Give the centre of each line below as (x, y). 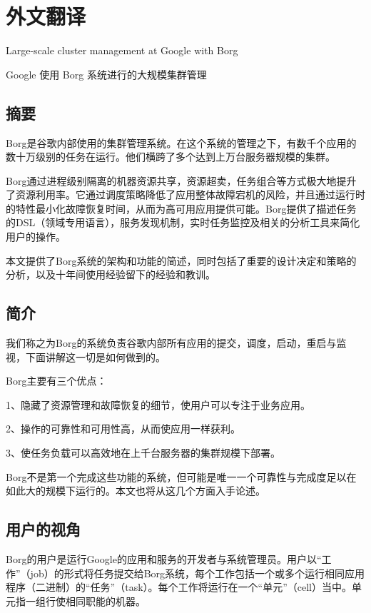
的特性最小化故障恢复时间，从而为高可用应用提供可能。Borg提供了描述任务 (181, 208)
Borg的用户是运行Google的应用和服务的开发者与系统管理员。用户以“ (164, 559)
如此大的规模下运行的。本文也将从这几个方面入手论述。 (136, 491)
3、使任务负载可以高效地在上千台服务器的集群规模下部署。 (143, 453)
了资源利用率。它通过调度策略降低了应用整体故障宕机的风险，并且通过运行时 (185, 194)
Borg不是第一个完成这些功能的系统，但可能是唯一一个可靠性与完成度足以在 (181, 476)
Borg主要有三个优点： (56, 381)
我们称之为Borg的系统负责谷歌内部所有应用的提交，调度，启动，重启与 (171, 343)
